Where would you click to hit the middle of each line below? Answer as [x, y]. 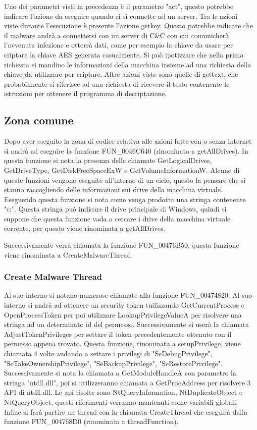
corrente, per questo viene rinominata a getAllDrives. [85, 228]
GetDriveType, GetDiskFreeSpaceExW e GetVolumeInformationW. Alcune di [122, 170]
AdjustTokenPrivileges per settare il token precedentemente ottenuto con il [118, 334]
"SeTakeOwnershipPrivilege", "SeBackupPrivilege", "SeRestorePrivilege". [113, 363]
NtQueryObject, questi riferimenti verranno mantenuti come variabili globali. [121, 402]
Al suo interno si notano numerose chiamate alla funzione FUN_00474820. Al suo [128, 295]
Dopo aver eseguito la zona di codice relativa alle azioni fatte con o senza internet [128, 141]
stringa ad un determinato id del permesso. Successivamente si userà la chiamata [127, 324]
